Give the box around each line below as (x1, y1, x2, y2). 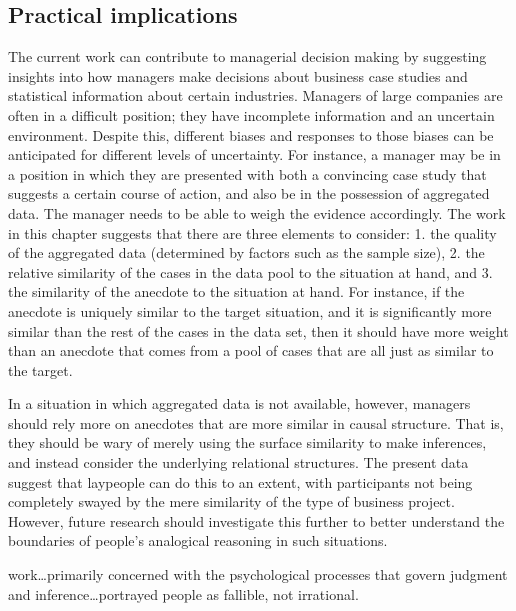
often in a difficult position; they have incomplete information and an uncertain (8, 104, 495, 125)
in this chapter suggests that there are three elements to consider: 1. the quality (8, 222, 497, 243)
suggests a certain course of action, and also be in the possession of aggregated (8, 183, 490, 204)
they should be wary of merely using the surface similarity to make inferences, (8, 432, 487, 453)
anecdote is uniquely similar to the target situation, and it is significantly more (8, 300, 492, 321)
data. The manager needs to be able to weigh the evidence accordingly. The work (8, 202, 506, 223)
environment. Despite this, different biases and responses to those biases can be (8, 124, 494, 145)
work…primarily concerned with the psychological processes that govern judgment (8, 564, 508, 585)
